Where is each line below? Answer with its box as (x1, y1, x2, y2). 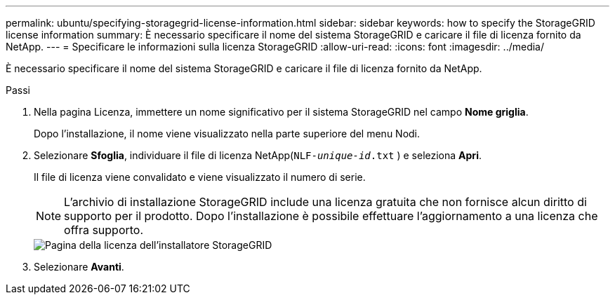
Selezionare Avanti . (34, 261, 124, 273)
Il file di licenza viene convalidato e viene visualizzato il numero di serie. (34, 171, 366, 183)
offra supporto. (64, 223, 144, 237)
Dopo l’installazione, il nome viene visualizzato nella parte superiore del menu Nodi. (34, 128, 421, 139)
